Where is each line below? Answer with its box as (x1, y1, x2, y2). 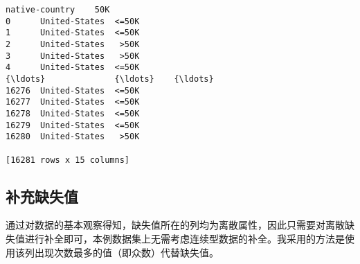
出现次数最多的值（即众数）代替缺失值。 (34, 245, 219, 259)
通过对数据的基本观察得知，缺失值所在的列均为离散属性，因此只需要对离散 (6, 218, 345, 232)
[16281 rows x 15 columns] (6, 155, 129, 165)
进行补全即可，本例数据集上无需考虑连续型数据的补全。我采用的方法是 (24, 231, 345, 245)
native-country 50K (6, 5, 110, 15)
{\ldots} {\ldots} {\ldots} (6, 73, 214, 84)
